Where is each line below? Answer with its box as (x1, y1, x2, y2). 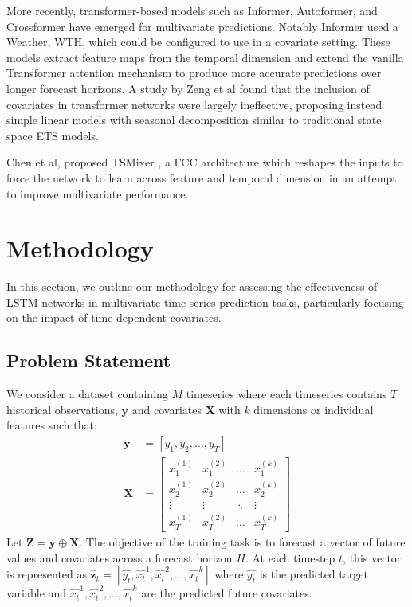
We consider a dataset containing (6, 386, 168, 402)
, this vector (343, 549, 402, 566)
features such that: (6, 417, 97, 433)
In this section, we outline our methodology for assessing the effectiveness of (6, 278, 378, 295)
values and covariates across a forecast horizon (6, 549, 233, 566)
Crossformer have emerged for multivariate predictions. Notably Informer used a (6, 18, 398, 34)
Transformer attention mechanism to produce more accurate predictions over (6, 65, 382, 81)
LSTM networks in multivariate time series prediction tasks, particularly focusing (6, 293, 404, 310)
